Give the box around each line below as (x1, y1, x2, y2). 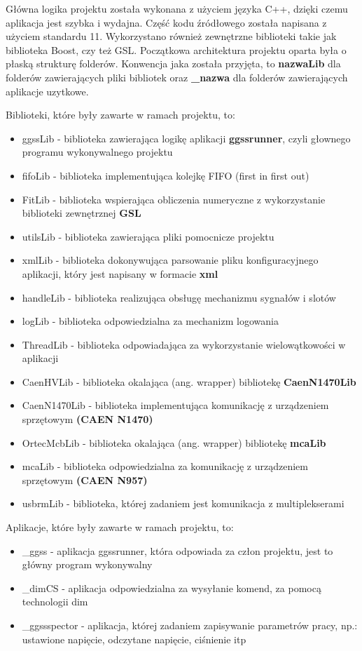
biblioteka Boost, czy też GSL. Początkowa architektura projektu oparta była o (6, 42, 347, 57)
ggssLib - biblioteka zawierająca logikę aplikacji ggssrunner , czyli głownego (22, 130, 351, 145)
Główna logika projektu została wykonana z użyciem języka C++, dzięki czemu (6, 1, 348, 15)
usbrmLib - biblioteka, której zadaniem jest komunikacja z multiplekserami (22, 496, 344, 511)
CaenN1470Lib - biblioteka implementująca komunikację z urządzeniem (22, 398, 329, 412)
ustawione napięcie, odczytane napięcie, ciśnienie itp (22, 631, 246, 646)
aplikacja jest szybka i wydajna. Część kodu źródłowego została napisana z (6, 15, 327, 29)
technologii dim (22, 594, 88, 609)
